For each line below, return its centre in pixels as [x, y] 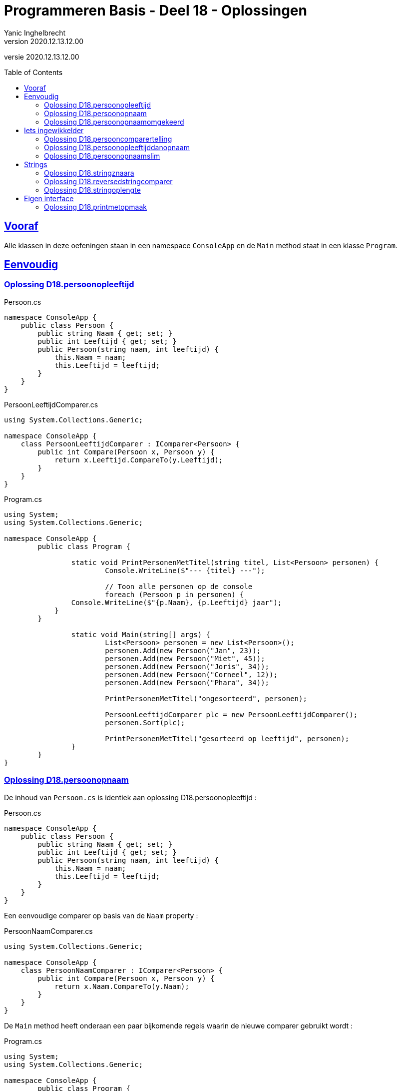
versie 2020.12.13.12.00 [42, 57]
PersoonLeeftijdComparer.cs [51, 404]
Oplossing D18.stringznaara [89, 173]
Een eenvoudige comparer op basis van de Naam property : [101, 915]
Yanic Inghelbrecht [35, 33]
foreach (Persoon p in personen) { [175, 594]
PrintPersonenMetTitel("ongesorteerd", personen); [206, 698]
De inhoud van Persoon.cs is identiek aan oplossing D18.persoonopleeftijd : [130, 797]
